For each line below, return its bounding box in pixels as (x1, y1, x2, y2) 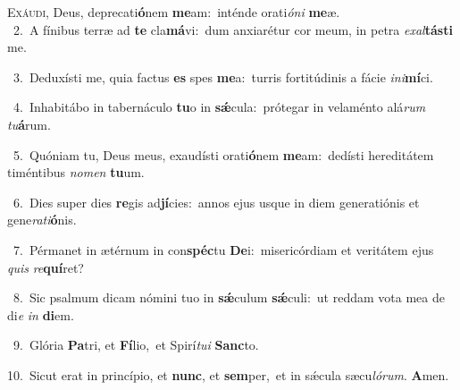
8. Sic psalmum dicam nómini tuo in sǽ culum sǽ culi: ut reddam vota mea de (13, 288, 445, 307)
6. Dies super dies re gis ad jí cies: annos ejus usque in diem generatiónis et (13, 192, 420, 211)
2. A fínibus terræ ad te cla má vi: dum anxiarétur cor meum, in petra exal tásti (13, 20, 453, 38)
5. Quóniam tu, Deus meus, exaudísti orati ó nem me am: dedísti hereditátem (13, 145, 434, 164)
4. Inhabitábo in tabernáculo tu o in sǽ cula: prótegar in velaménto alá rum (13, 97, 426, 116)
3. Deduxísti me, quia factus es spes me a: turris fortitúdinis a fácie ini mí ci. (13, 67, 433, 86)
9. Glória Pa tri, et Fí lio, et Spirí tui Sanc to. (13, 335, 259, 354)
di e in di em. (7, 305, 74, 324)
